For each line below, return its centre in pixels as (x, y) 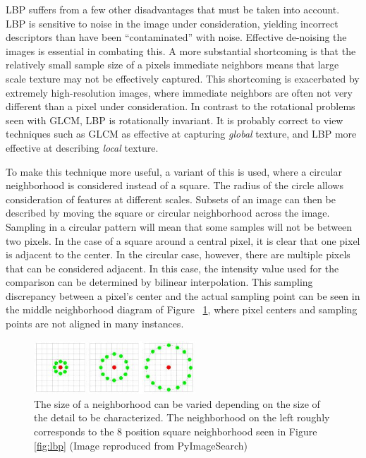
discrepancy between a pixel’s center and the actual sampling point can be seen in (183, 295)
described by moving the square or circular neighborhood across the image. (168, 213)
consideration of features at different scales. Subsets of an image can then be (171, 199)
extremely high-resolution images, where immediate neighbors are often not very (179, 92)
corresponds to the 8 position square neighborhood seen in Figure (176, 432)
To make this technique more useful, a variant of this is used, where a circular (174, 171)
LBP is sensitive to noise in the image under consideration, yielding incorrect (172, 23)
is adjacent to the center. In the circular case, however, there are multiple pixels (178, 254)
